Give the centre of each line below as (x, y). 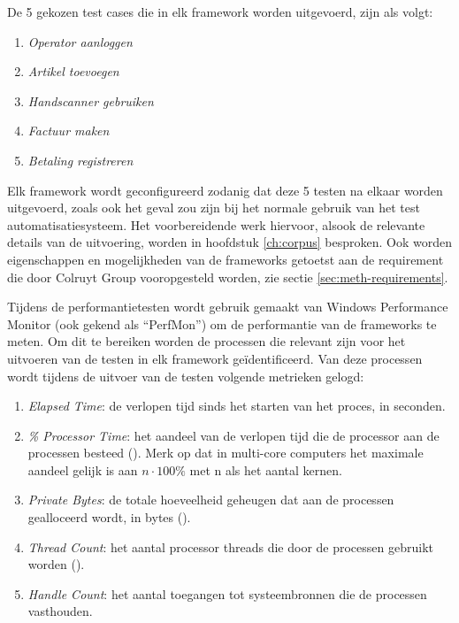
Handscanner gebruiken (91, 100)
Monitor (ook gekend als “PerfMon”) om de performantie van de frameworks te (222, 323)
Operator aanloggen (80, 41)
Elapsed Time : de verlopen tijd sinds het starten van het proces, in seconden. (237, 406)
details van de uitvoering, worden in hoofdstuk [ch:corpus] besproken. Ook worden (230, 242)
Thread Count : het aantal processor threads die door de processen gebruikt (230, 546)
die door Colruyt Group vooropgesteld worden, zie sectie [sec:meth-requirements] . (228, 277)
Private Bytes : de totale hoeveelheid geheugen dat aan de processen (211, 500)
